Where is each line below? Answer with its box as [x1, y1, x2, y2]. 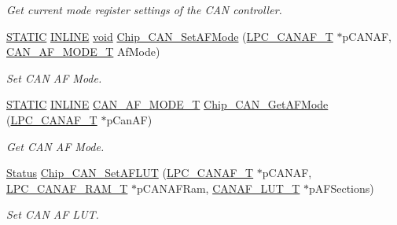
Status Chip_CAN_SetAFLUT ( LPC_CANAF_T [6, 164, 254, 181]
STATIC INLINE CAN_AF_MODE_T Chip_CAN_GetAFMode [6, 96, 329, 112]
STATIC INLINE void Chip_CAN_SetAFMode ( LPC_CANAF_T [6, 28, 333, 44]
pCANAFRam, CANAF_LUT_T [137, 179, 300, 196]
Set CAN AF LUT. [6, 206, 99, 223]
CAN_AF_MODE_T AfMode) [6, 43, 160, 60]
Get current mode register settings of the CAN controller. [6, 2, 282, 17]
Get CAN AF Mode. [6, 138, 105, 154]
